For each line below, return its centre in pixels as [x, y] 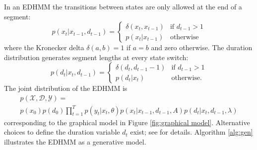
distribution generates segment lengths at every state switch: [96, 57]
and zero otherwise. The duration [202, 47]
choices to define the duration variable [62, 132]
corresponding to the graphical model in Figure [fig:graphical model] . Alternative [127, 122]
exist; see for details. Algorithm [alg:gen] [192, 132]
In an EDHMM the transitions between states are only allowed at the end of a [123, 6]
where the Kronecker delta [44, 47]
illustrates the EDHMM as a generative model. [75, 141]
